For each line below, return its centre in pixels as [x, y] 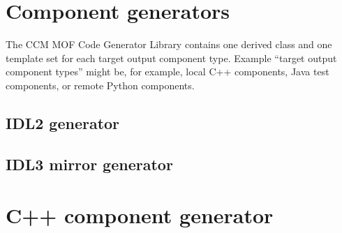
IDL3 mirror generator [89, 164]
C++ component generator [140, 215]
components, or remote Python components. [100, 85]
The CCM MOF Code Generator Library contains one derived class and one [169, 44]
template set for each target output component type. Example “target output [171, 58]
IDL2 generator [63, 122]
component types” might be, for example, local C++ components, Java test [168, 72]
